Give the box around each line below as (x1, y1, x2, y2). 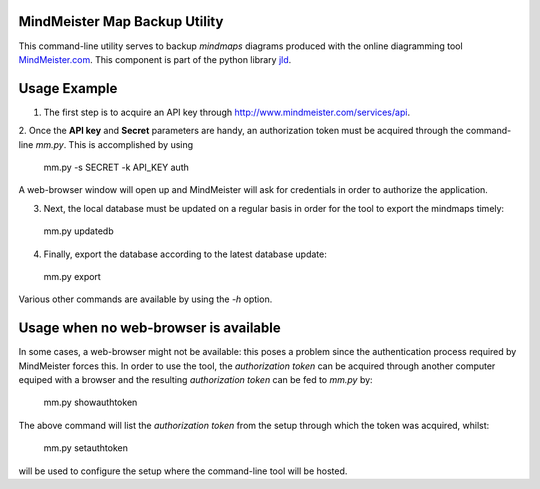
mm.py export (43, 270, 102, 282)
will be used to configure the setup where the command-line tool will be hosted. (18, 465, 348, 477)
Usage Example (18, 80, 118, 97)
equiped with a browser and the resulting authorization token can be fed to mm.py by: (18, 374, 374, 386)
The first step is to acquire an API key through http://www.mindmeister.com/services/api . (43, 106, 410, 118)
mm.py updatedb (43, 225, 114, 237)
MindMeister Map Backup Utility (18, 13, 224, 30)
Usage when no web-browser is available (18, 320, 281, 337)
